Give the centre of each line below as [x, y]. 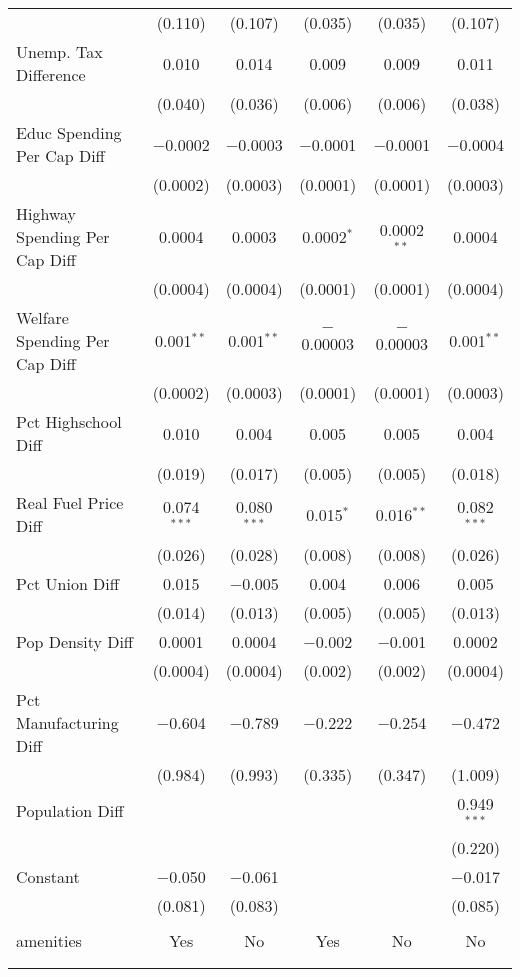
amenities [49, 940]
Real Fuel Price [70, 502]
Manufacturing [67, 722]
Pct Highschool [69, 421]
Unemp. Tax [59, 51]
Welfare [42, 317]
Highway [46, 213]
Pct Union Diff [68, 583]
